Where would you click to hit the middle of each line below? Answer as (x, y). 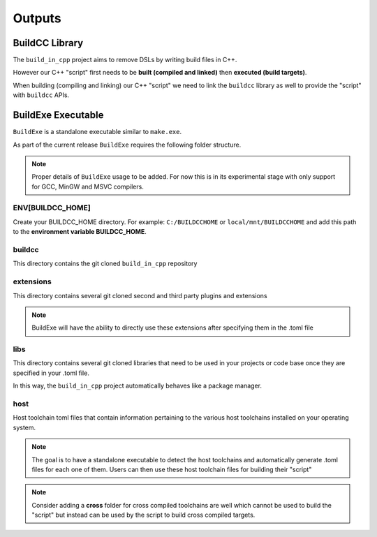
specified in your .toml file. (51, 373)
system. (24, 427)
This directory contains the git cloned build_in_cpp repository (105, 264)
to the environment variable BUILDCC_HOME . (80, 232)
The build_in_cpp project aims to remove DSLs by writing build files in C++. (125, 60)
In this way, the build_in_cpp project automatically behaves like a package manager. (137, 386)
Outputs (37, 18)
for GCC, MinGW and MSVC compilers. (88, 186)
